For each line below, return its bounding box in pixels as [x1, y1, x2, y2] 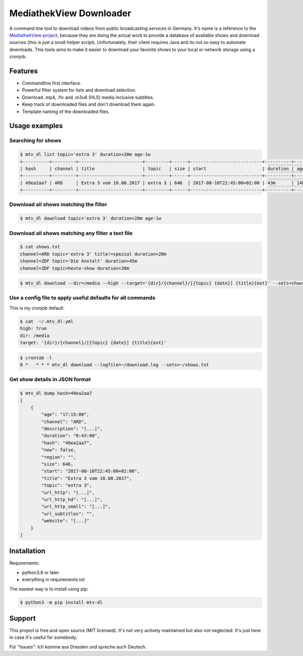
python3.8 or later [22, 569, 60, 576]
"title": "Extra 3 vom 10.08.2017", [41, 475, 132, 481]
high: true [20, 325, 47, 332]
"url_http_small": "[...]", [41, 504, 111, 510]
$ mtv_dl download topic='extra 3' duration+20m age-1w [20, 216, 162, 221]
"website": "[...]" [41, 518, 89, 524]
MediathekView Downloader [9, 8, 131, 19]
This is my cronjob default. [9, 305, 65, 311]
